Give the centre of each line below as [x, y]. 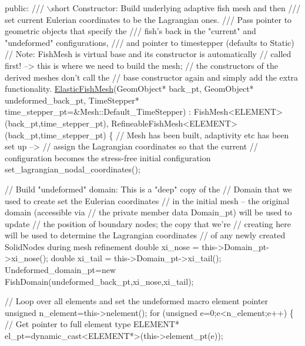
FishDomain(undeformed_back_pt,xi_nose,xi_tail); [99, 281]
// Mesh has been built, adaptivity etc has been [202, 134]
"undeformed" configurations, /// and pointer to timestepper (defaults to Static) [150, 42]
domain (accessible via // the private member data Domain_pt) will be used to [148, 212]
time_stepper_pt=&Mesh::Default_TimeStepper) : [98, 112]
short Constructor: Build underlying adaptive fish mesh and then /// [176, 8]
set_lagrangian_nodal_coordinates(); [73, 169]
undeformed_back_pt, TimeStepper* [72, 100]
